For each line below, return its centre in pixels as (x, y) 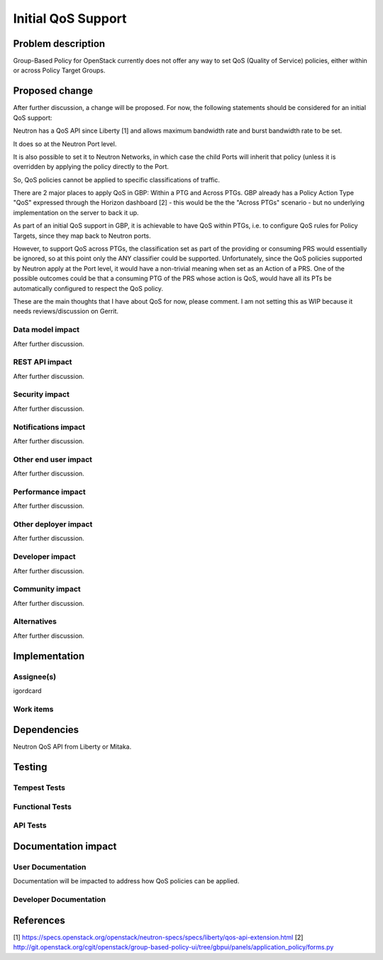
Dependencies (46, 730)
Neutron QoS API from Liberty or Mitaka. (72, 747)
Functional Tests (43, 807)
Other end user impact (52, 459)
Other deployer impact (53, 524)
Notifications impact (49, 427)
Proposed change (53, 91)
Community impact (47, 589)
